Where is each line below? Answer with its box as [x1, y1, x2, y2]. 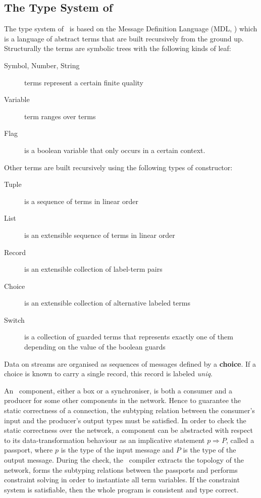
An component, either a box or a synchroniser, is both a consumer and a [4, 385, 233, 395]
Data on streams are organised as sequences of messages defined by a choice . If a [4, 358, 256, 369]
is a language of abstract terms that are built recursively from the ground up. [4, 33, 244, 43]
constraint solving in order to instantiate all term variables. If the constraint [4, 474, 240, 485]
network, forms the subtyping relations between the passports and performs [4, 464, 238, 475]
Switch [4, 314, 25, 325]
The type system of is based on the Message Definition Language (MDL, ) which [4, 23, 257, 34]
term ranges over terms [24, 111, 96, 121]
